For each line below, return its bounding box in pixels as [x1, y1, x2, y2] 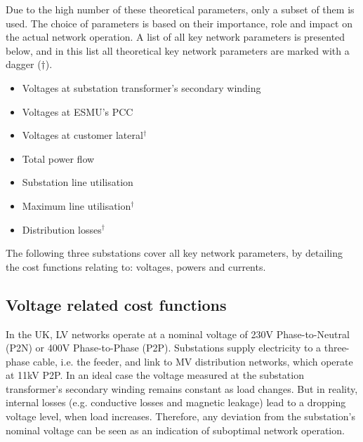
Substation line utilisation [22, 175, 133, 189]
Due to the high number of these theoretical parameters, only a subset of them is [6, 2, 355, 16]
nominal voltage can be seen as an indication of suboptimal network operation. [6, 422, 345, 437]
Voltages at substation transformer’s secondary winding [22, 80, 261, 95]
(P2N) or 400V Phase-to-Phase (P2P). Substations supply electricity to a [6, 340, 322, 355]
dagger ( [6, 57, 41, 72]
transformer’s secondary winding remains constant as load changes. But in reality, [6, 381, 358, 396]
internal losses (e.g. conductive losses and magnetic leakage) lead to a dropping [6, 395, 346, 410]
